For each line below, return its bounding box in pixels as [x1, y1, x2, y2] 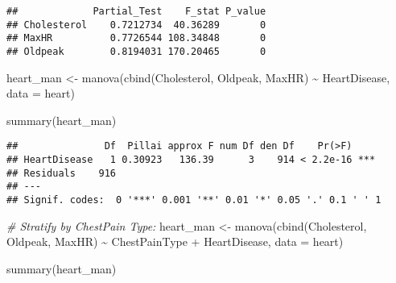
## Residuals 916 [6, 167, 117, 179]
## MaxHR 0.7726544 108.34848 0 [6, 32, 266, 44]
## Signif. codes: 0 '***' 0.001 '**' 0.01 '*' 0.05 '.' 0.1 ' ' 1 [6, 194, 382, 206]
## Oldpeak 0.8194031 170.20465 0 [6, 45, 266, 57]
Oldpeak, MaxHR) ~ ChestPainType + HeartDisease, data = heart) [6, 233, 344, 250]
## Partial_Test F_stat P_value [6, 6, 266, 17]
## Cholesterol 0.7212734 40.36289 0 [6, 19, 266, 31]
